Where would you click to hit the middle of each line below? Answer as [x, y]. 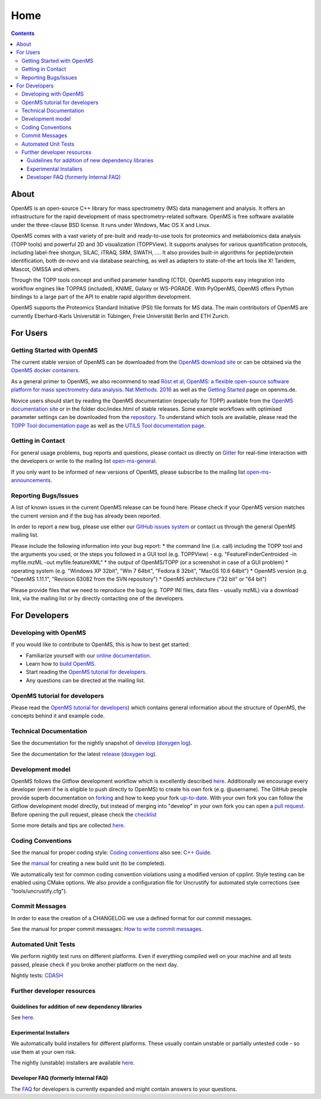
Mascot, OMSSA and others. [46, 269]
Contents [23, 33]
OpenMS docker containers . [45, 370]
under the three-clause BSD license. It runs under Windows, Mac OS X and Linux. [111, 225]
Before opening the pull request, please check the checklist [84, 814]
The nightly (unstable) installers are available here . [73, 1063]
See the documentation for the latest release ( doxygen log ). [84, 754]
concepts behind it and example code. [58, 716]
